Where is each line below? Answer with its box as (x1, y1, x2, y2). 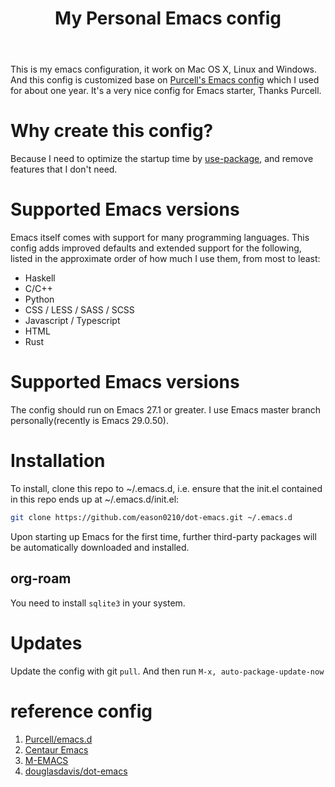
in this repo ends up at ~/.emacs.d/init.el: (10, 493, 180, 505)
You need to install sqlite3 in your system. (10, 597, 186, 609)
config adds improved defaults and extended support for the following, (10, 242, 302, 254)
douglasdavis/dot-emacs (24, 765, 128, 777)
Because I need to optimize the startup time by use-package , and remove (10, 153, 314, 165)
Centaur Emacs (24, 743, 89, 756)
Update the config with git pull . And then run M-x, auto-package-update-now (10, 665, 325, 677)
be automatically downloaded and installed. (10, 541, 190, 553)
